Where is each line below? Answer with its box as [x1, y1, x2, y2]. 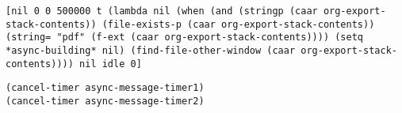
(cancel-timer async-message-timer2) [6, 95, 205, 107]
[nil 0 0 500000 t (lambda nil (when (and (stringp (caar [6, 6, 318, 17]
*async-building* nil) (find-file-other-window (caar [6, 44, 296, 56]
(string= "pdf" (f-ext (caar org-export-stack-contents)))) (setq [6, 32, 364, 43]
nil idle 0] [79, 58, 142, 70]
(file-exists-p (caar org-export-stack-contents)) [101, 18, 375, 30]
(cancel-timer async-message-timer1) [6, 82, 205, 94]
